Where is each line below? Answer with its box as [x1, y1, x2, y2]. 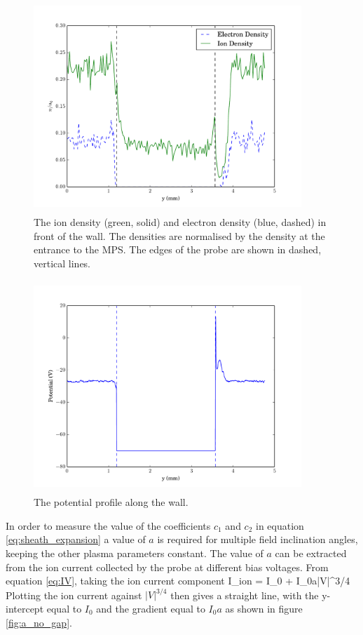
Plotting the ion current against [6, 587, 142, 602]
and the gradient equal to [96, 601, 205, 615]
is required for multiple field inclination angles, [157, 532, 358, 547]
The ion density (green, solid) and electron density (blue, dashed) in [34, 214, 327, 229]
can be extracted [275, 546, 347, 561]
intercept [6, 601, 44, 615]
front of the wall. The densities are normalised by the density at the [34, 228, 325, 243]
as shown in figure [225, 601, 303, 615]
